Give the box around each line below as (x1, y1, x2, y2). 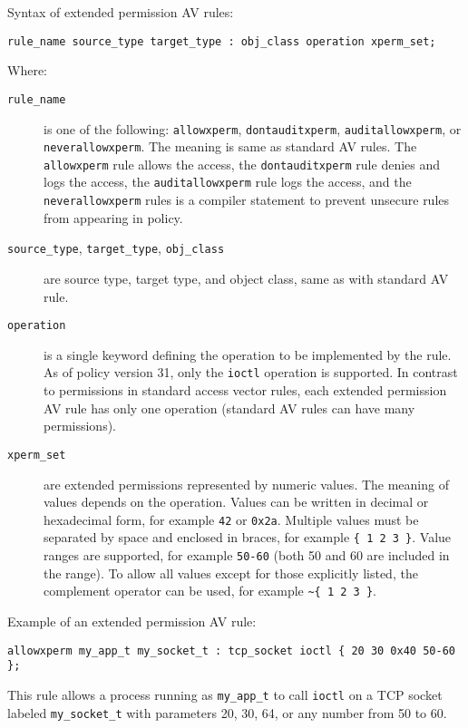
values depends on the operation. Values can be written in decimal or (44, 492, 429, 511)
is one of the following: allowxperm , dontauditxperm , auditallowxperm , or (44, 119, 462, 138)
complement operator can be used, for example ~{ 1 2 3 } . (44, 581, 376, 600)
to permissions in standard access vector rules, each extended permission (44, 381, 447, 400)
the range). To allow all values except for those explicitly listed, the (44, 563, 418, 582)
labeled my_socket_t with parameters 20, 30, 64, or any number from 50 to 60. (7, 703, 447, 722)
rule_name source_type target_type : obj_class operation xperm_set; (7, 34, 436, 48)
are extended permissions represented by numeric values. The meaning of (44, 474, 449, 493)
